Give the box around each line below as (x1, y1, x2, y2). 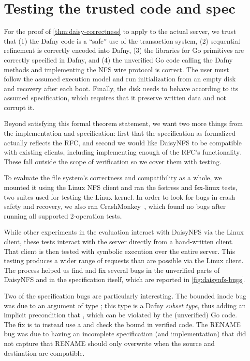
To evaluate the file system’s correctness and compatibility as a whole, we (4, 173, 222, 183)
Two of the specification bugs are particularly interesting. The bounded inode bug (4, 290, 247, 300)
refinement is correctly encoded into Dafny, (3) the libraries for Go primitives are (4, 45, 244, 55)
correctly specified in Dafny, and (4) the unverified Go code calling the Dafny (4, 54, 233, 64)
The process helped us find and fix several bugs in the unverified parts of (4, 265, 220, 275)
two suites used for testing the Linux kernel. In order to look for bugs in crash (4, 191, 235, 202)
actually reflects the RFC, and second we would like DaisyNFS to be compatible (4, 137, 242, 147)
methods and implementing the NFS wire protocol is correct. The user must (4, 64, 229, 74)
